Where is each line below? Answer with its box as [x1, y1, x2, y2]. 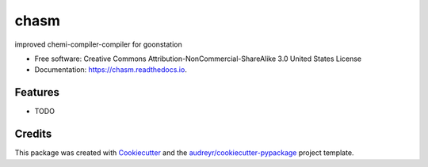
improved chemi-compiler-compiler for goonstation [14, 40, 182, 49]
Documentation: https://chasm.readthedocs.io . [34, 65, 188, 74]
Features [14, 85, 59, 99]
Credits [14, 127, 52, 141]
